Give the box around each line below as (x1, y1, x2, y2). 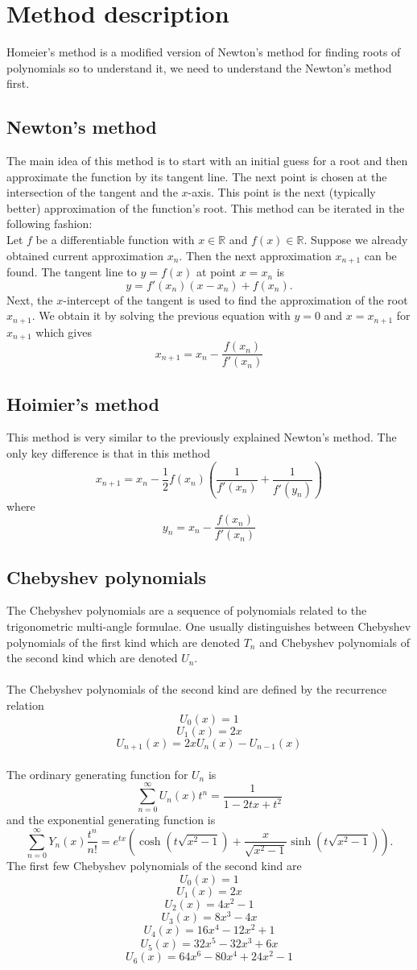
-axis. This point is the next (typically (188, 184, 376, 201)
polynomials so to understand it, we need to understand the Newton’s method (6, 59, 392, 76)
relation (6, 697, 44, 714)
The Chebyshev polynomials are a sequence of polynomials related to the (6, 602, 367, 619)
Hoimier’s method (6, 391, 159, 416)
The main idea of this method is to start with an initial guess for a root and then (6, 152, 408, 169)
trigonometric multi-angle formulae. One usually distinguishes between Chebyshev (6, 618, 411, 635)
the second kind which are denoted (6, 649, 178, 666)
